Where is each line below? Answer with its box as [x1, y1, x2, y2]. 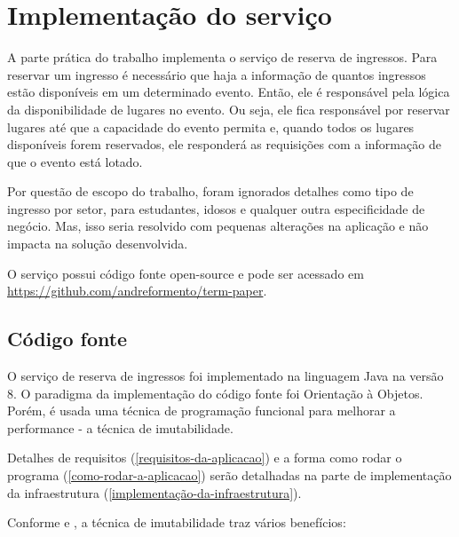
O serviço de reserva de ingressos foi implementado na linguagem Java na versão [7, 367, 444, 385]
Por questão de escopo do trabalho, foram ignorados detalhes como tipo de [7, 182, 414, 201]
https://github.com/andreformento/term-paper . [7, 281, 267, 300]
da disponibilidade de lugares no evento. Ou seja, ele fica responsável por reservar [7, 99, 450, 118]
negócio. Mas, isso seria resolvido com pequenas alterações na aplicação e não [7, 217, 429, 235]
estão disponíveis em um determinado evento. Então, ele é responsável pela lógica [7, 83, 450, 101]
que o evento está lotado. [7, 152, 143, 170]
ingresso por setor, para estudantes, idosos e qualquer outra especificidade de [7, 199, 425, 217]
